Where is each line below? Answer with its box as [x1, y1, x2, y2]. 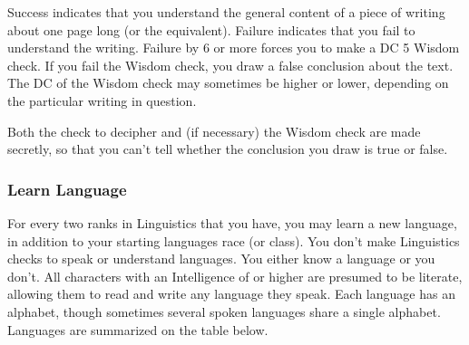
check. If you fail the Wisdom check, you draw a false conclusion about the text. [7, 55, 454, 74]
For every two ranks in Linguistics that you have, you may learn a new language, [7, 213, 457, 232]
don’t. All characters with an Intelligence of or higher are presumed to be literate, [7, 266, 463, 285]
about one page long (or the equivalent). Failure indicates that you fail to [7, 20, 415, 39]
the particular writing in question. [7, 91, 197, 110]
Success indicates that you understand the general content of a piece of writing [7, 3, 445, 21]
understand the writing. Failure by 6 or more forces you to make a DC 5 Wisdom [7, 38, 460, 57]
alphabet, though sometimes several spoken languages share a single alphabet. [7, 302, 441, 321]
